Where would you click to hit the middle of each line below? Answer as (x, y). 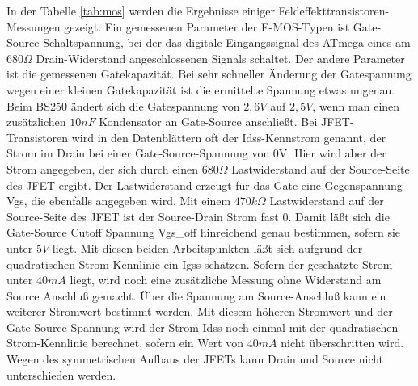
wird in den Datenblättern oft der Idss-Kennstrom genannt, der (229, 137)
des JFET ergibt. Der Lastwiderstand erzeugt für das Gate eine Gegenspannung (205, 185)
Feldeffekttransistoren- (334, 10)
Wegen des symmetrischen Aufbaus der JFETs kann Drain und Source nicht (195, 359)
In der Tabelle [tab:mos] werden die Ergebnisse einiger (141, 10)
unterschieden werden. (61, 374)
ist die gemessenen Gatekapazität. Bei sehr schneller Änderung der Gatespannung (209, 74)
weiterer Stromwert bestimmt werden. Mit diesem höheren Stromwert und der (200, 311)
